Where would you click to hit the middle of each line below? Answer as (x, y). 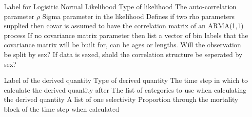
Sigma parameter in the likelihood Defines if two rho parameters (138, 16)
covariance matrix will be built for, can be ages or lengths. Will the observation (123, 45)
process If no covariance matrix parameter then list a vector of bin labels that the (126, 35)
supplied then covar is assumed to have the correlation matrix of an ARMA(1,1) (124, 26)
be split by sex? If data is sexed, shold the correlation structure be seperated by (123, 54)
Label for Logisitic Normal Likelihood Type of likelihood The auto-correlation (120, 6)
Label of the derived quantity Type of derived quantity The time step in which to (126, 80)
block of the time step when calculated (62, 108)
